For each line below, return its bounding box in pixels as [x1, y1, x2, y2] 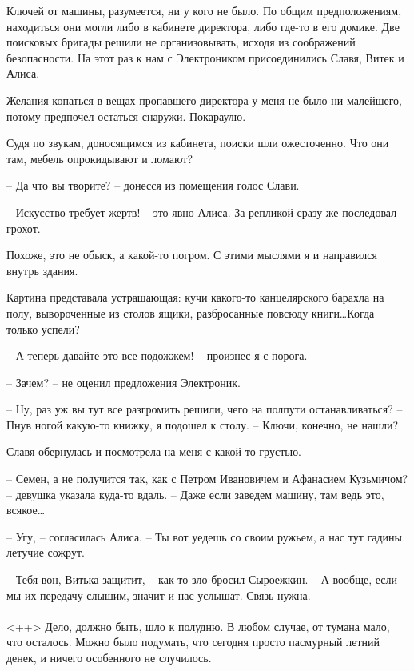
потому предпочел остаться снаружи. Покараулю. [6, 107, 246, 124]
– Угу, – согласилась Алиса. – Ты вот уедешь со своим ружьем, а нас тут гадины [6, 528, 402, 545]
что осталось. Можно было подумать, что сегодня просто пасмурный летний [6, 633, 380, 650]
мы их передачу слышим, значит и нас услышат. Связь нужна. [6, 586, 311, 603]
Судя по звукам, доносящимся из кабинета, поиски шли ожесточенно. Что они [6, 134, 389, 151]
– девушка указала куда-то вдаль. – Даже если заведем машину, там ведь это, [6, 485, 384, 502]
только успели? [6, 320, 80, 337]
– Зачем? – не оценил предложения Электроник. [6, 373, 241, 390]
